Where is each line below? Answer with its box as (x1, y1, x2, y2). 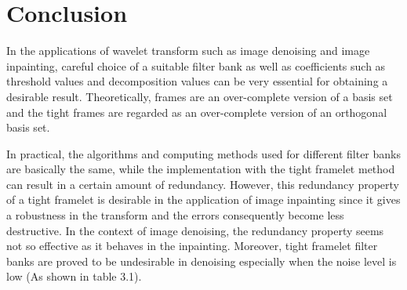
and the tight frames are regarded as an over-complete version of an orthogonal (6, 103, 387, 120)
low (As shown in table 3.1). (6, 268, 142, 285)
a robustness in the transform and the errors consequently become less (6, 207, 344, 223)
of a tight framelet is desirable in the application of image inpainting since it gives (6, 191, 401, 208)
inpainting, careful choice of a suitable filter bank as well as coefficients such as (6, 57, 386, 74)
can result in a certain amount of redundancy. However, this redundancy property (6, 176, 399, 192)
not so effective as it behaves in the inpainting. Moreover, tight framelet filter (6, 237, 378, 254)
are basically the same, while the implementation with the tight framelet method (6, 161, 395, 177)
